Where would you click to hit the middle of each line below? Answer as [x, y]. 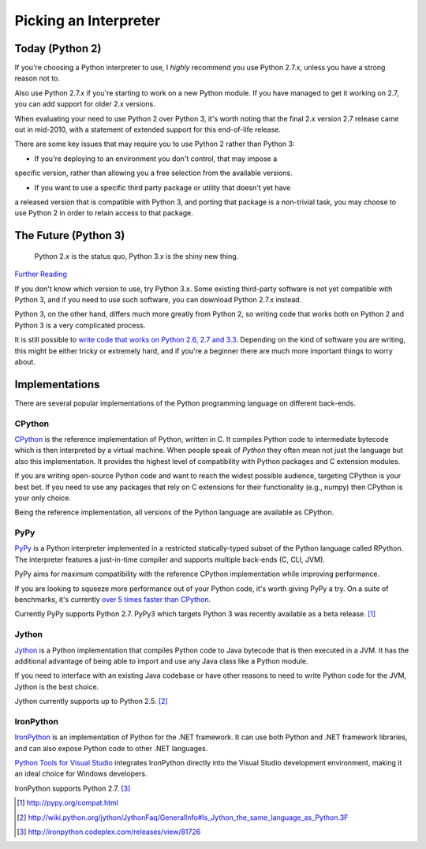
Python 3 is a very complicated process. [80, 325]
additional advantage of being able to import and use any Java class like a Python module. [161, 661]
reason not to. [37, 78]
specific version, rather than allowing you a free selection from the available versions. [154, 173]
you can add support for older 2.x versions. [85, 104]
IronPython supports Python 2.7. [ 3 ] [73, 788]
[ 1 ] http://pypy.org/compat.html [67, 803]
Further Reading [41, 274]
